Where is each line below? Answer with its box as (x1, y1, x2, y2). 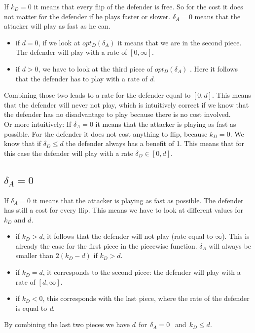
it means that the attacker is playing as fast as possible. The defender (33, 195, 244, 205)
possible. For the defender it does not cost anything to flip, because (4, 128, 208, 139)
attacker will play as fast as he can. (4, 21, 110, 31)
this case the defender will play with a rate (4, 148, 133, 158)
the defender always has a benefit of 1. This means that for (66, 138, 245, 148)
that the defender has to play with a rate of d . (15, 73, 155, 83)
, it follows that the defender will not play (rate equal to (42, 231, 213, 241)
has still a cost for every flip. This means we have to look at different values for (4, 205, 244, 215)
